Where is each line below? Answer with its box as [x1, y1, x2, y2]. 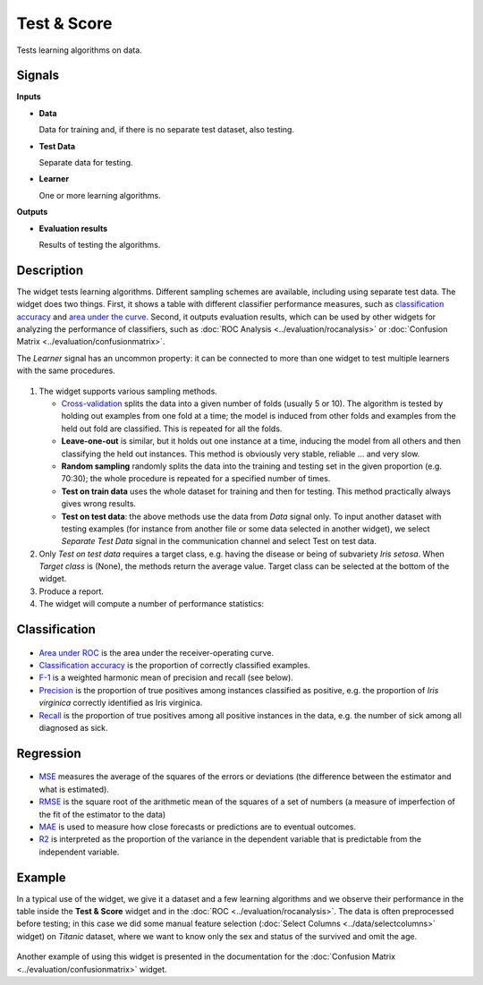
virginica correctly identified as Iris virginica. [38, 698, 203, 709]
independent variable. [38, 846, 120, 857]
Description [16, 262, 84, 277]
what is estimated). [38, 784, 109, 794]
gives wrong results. [61, 498, 137, 509]
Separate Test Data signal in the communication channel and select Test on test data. [61, 536, 377, 547]
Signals [16, 68, 60, 83]
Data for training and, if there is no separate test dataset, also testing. [38, 124, 295, 135]
